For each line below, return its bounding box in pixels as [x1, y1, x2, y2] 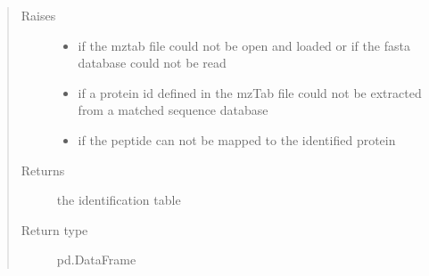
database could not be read [78, 53, 227, 72]
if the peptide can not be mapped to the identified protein [78, 130, 396, 149]
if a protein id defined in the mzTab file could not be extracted [78, 83, 422, 101]
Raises [21, 6, 56, 24]
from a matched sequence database [78, 101, 268, 119]
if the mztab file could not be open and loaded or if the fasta [78, 36, 410, 54]
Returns [21, 160, 65, 179]
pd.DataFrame [56, 250, 136, 269]
